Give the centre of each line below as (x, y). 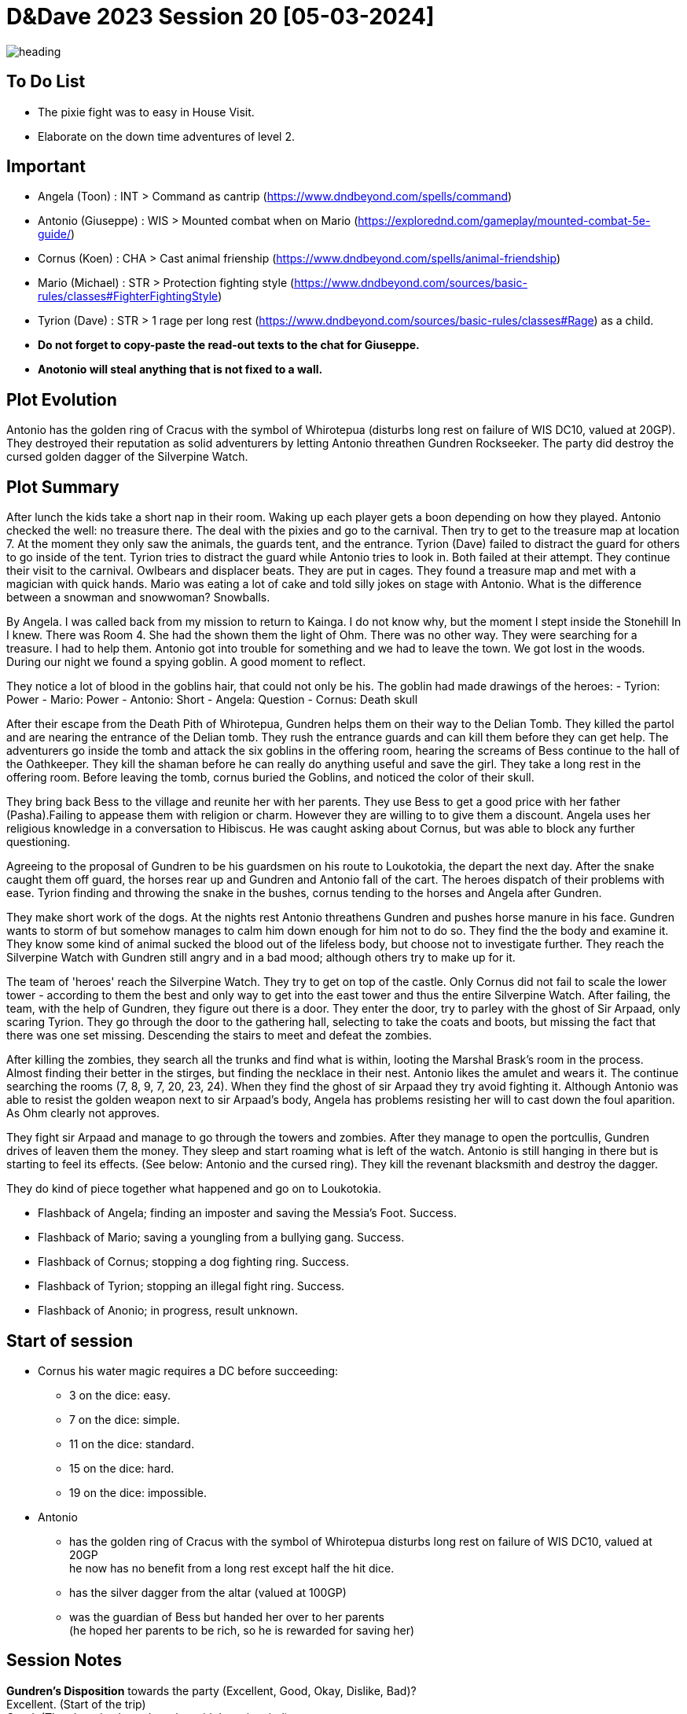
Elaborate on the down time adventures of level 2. (166, 136)
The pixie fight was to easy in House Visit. (146, 112)
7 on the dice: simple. (125, 1419)
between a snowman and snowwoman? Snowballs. (138, 598)
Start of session (70, 1341)
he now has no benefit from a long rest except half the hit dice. (232, 1568)
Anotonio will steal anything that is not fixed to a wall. (180, 370)
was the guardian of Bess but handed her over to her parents (227, 1617)
